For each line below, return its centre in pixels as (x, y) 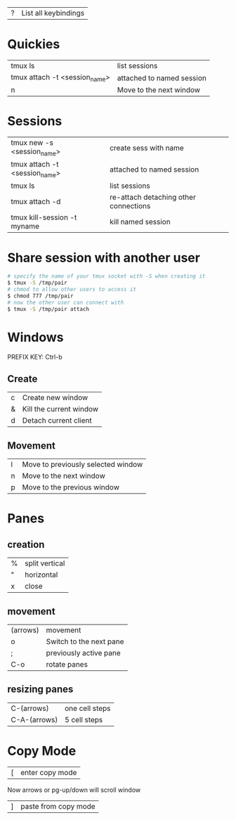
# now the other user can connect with (66, 302)
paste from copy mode (58, 806)
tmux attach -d (36, 202)
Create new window (55, 398)
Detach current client (57, 421)
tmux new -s (32, 143)
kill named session (140, 222)
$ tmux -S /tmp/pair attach (48, 309)
